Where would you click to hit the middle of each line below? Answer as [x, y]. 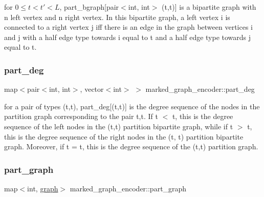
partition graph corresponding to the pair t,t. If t [81, 116]
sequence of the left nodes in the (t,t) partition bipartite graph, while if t [119, 126]
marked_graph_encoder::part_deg [200, 89]
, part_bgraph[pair [89, 7]
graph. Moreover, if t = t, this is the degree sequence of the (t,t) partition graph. [131, 146]
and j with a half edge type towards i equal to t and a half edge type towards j [128, 37]
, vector [92, 89]
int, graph [43, 188]
